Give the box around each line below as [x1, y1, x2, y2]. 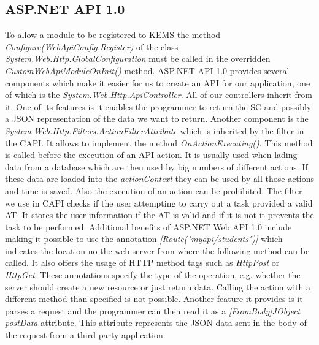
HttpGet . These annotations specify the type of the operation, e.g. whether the [5, 268, 301, 281]
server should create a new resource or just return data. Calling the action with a [5, 280, 310, 293]
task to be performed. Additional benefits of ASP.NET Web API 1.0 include [5, 220, 292, 233]
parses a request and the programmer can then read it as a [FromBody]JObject [5, 304, 301, 317]
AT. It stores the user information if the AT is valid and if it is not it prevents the [5, 208, 314, 221]
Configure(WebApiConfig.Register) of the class [5, 40, 179, 53]
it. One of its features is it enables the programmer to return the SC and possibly [5, 100, 312, 113]
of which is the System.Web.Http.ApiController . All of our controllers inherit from [5, 88, 312, 101]
